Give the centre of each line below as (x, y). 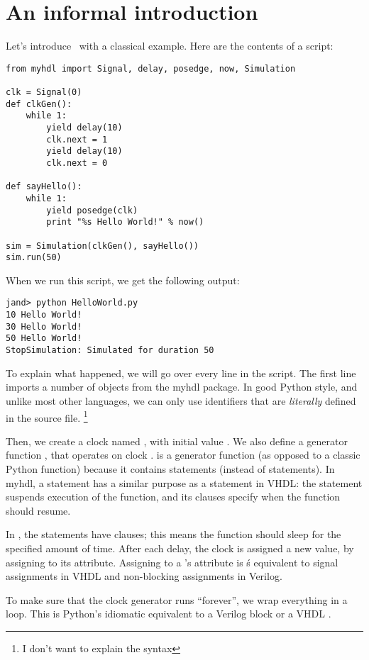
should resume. (38, 510)
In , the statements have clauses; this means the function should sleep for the (174, 534)
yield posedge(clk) (92, 210)
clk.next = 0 (77, 163)
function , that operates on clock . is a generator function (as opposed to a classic (183, 455)
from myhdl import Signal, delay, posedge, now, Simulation (151, 68)
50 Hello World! (44, 339)
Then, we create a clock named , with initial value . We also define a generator (177, 441)
